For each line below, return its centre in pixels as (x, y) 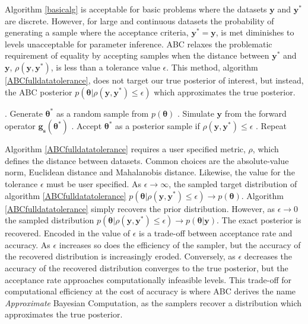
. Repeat (271, 126)
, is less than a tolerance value (105, 67)
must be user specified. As (94, 183)
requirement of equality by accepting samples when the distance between (137, 55)
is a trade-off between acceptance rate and (216, 233)
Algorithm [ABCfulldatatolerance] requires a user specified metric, (125, 149)
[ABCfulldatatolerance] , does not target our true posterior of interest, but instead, (154, 80)
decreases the (268, 256)
